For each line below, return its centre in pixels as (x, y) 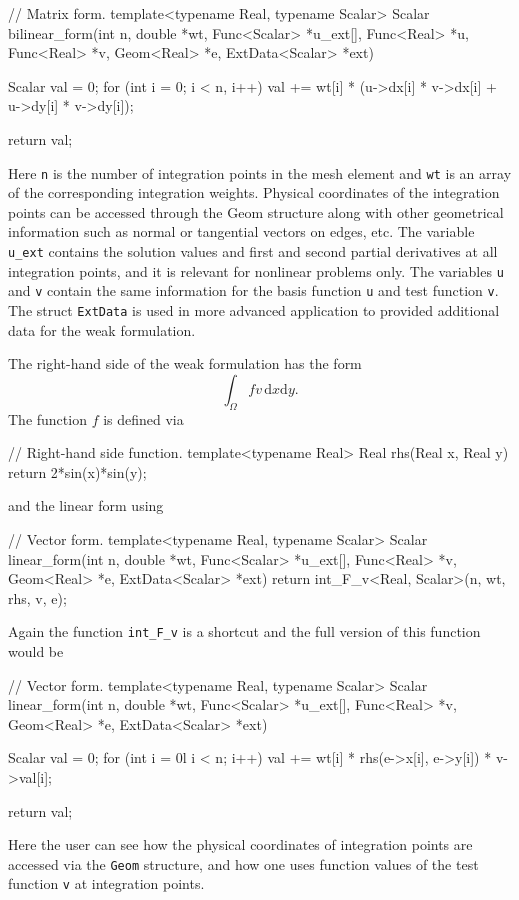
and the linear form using (86, 505)
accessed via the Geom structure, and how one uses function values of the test (243, 863)
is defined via (143, 418)
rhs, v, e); (37, 597)
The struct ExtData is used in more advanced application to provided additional (254, 309)
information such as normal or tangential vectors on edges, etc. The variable (241, 231)
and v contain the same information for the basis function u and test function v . (253, 290)
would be (36, 651)
